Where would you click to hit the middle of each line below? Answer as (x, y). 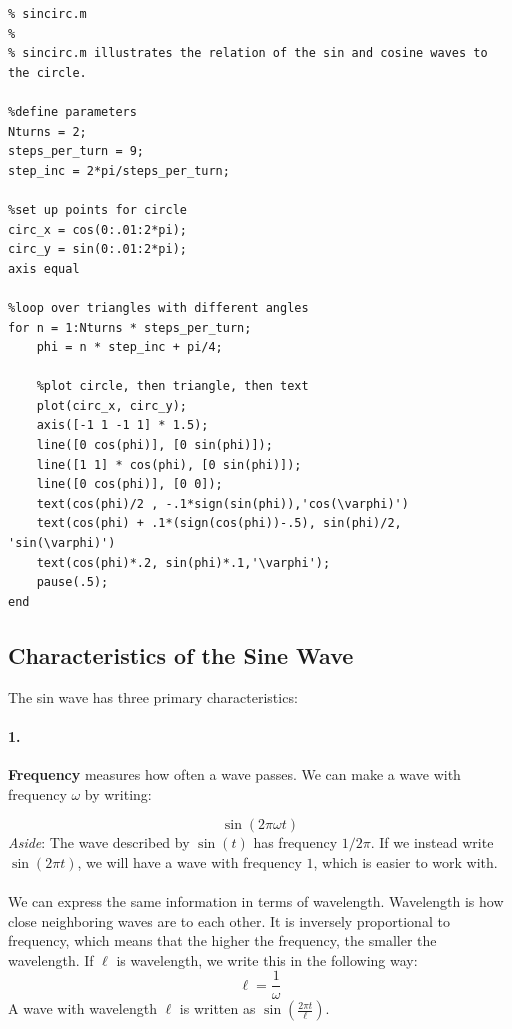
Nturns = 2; (47, 131)
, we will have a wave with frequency (189, 861)
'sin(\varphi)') (62, 543)
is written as (217, 1008)
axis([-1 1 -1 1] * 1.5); (122, 425)
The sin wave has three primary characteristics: (153, 696)
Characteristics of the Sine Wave (181, 654)
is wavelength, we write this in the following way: (267, 959)
